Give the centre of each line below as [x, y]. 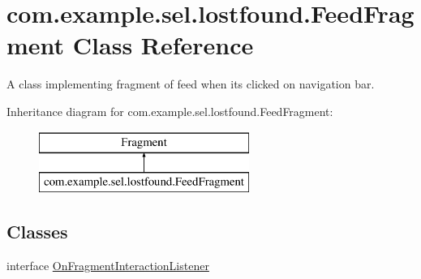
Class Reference [163, 45]
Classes [37, 232]
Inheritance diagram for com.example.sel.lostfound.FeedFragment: [170, 111]
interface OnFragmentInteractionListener [108, 265]
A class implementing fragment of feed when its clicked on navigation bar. [191, 84]
